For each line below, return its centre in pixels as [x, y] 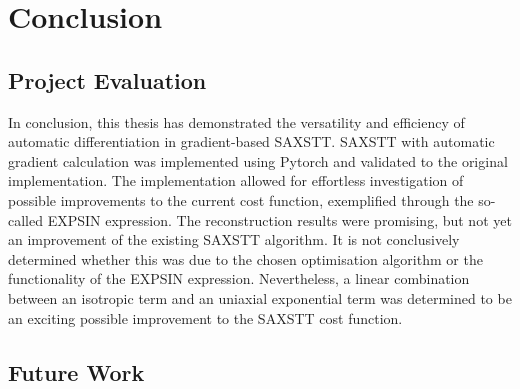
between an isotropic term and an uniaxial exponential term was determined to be [260, 297]
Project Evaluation [107, 79]
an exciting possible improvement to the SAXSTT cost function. [205, 317]
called [25, 219]
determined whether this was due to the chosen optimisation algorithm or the [245, 258]
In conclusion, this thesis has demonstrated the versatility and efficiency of [236, 121]
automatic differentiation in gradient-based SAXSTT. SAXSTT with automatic [251, 141]
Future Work [76, 371]
